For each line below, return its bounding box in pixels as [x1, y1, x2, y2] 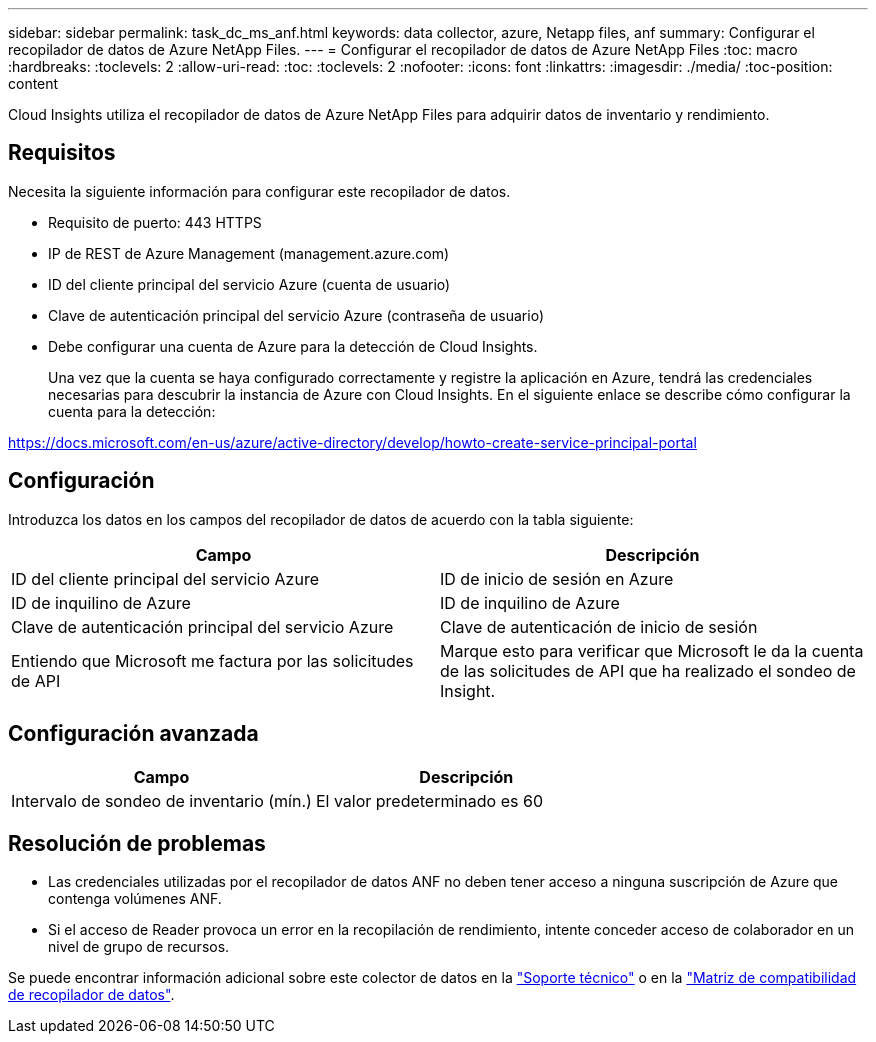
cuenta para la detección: [48, 402, 216, 420]
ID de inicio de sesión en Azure [440, 568, 674, 589]
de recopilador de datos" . [8, 986, 175, 1004]
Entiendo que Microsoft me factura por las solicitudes [11, 650, 414, 671]
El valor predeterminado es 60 [315, 790, 543, 811]
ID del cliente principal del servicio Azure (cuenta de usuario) [48, 275, 451, 293]
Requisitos [8, 140, 116, 166]
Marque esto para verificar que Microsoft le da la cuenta [440, 640, 864, 661]
